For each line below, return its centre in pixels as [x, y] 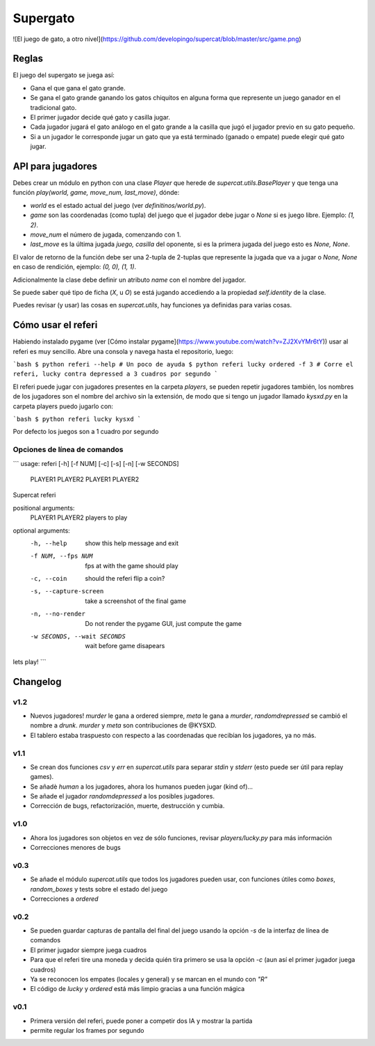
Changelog [37, 682]
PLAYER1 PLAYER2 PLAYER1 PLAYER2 [84, 479]
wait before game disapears [125, 646]
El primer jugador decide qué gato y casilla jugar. [100, 118]
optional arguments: [42, 530]
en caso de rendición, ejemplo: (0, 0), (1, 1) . [75, 267]
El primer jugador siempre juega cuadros [89, 950]
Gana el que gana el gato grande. [78, 88]
